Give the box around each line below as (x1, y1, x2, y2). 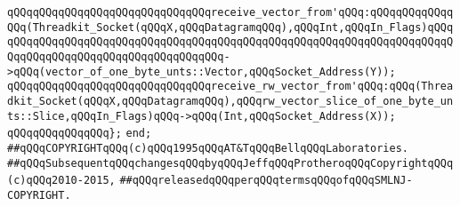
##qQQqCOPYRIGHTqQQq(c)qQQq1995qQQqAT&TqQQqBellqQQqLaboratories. (7, 141, 409, 154)
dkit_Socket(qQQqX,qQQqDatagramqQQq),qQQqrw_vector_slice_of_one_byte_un (7, 94, 454, 107)
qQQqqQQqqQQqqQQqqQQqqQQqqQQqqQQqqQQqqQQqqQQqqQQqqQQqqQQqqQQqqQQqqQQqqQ (7, 36, 454, 49)
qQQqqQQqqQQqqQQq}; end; (7, 127, 152, 140)
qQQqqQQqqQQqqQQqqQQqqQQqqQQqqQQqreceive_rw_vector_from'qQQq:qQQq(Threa (7, 80, 454, 93)
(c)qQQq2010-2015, (7, 174, 116, 187)
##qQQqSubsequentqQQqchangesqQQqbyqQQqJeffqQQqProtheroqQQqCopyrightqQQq (7, 156, 454, 170)
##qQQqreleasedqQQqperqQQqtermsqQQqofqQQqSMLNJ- (119, 174, 413, 187)
